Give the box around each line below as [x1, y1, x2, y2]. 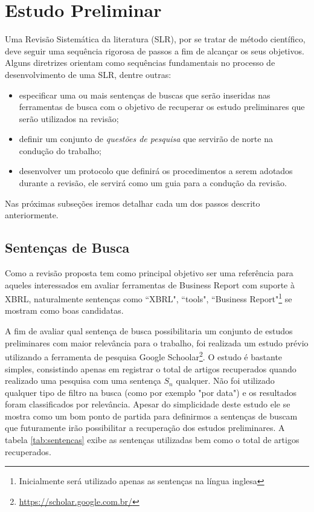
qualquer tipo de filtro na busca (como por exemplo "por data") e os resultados [5, 386, 297, 398]
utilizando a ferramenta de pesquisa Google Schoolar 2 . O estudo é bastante [5, 349, 283, 363]
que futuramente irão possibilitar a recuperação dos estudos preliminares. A [5, 421, 285, 434]
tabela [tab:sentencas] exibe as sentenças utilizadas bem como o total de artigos [5, 433, 300, 446]
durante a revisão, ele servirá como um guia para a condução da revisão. [19, 177, 287, 189]
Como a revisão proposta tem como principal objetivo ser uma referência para [5, 267, 293, 279]
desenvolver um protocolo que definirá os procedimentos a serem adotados [19, 164, 293, 177]
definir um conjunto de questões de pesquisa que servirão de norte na [19, 132, 273, 145]
